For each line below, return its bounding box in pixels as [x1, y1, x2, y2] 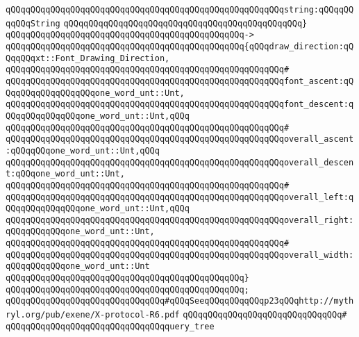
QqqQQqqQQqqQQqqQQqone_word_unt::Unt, [6, 88, 185, 98]
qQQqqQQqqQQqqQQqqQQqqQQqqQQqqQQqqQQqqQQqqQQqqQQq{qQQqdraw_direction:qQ [6, 41, 354, 51]
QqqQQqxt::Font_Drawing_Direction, [6, 53, 170, 63]
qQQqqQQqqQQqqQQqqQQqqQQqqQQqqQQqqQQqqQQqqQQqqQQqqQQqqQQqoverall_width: [6, 249, 354, 260]
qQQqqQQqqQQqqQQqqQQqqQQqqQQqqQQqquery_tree [6, 321, 215, 331]
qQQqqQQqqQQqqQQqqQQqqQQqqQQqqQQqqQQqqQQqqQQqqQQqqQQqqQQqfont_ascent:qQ [6, 76, 354, 86]
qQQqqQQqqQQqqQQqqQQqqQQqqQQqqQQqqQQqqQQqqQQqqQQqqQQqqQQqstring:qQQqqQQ [6, 5, 354, 15]
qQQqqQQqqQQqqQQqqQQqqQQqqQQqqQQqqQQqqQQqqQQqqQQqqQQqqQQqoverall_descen [6, 157, 354, 167]
